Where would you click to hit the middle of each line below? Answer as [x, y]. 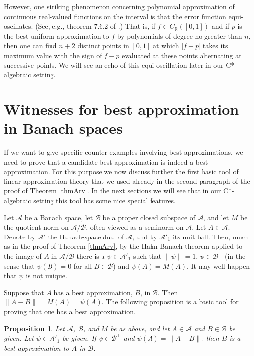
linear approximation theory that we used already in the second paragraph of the [127, 181]
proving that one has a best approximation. [70, 311]
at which [166, 45]
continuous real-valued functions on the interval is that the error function [115, 16]
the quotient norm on [36, 227]
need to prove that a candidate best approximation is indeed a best [106, 161]
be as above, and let [140, 328]
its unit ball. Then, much [211, 236]
